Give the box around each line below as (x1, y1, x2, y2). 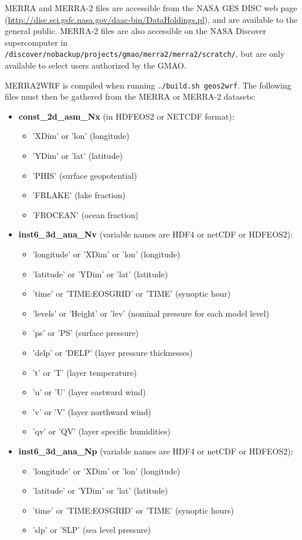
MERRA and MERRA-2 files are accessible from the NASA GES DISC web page (5, 2, 297, 13)
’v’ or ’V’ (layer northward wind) (32, 405, 151, 417)
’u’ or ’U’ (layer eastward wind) (32, 386, 146, 398)
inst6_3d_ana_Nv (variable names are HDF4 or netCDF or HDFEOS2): (18, 228, 293, 240)
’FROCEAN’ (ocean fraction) (32, 208, 138, 220)
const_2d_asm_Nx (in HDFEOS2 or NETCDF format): (18, 110, 235, 122)
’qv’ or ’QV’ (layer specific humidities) (32, 425, 171, 437)
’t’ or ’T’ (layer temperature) (32, 366, 137, 378)
